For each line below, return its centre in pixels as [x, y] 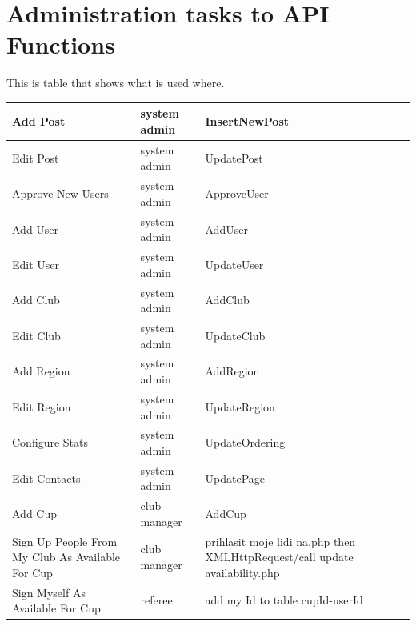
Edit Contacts [46, 478]
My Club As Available [66, 557]
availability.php [242, 572]
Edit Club [36, 335]
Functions [61, 44]
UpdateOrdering [245, 442]
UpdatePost [234, 157]
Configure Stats [50, 442]
